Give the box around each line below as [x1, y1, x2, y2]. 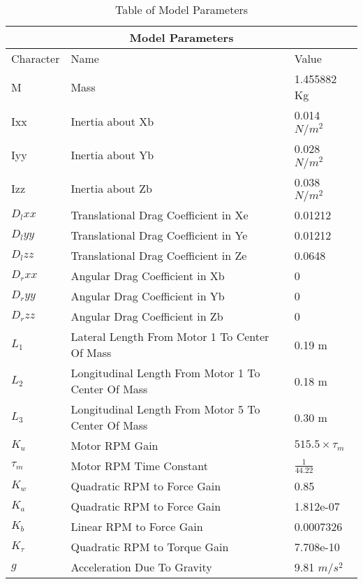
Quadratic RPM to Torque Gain [71, 539, 229, 555]
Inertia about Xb [71, 113, 154, 130]
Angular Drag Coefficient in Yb [71, 288, 225, 305]
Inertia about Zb [71, 180, 152, 196]
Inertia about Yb [71, 147, 154, 163]
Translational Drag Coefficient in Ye [71, 227, 248, 244]
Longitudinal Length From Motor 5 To [71, 401, 260, 418]
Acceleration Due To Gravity [71, 559, 212, 576]
